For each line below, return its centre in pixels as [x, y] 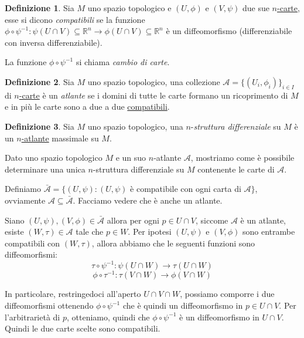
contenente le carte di [236, 169]
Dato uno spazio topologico [54, 158]
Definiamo [23, 189]
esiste [14, 231]
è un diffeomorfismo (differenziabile [229, 31]
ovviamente [25, 200]
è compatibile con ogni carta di [186, 189]
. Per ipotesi [150, 231]
